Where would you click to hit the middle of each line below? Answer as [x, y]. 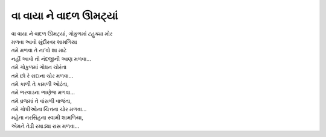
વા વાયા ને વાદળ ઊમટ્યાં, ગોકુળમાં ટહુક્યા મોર [62, 34]
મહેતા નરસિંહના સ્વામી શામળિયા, [47, 118]
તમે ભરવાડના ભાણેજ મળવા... [43, 93]
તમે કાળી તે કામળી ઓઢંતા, [40, 84]
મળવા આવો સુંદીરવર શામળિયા [44, 41]
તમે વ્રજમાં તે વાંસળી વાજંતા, [42, 101]
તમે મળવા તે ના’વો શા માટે [39, 50]
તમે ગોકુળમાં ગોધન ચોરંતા [39, 67]
